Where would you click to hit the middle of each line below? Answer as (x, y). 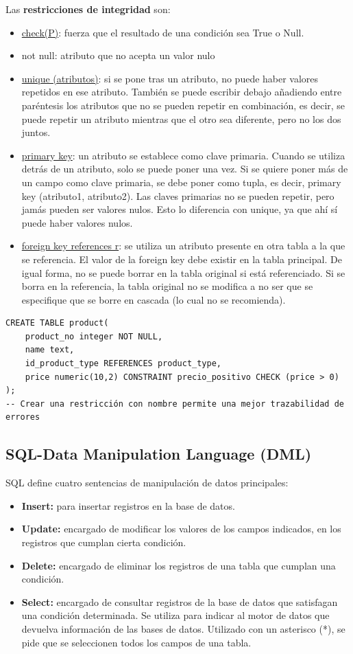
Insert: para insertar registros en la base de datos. (128, 505)
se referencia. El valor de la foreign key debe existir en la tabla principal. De (182, 259)
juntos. (36, 132)
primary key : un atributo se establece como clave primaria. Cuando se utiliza (183, 155)
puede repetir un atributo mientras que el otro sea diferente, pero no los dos (181, 119)
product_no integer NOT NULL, (94, 336)
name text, (50, 350)
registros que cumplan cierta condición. (104, 542)
